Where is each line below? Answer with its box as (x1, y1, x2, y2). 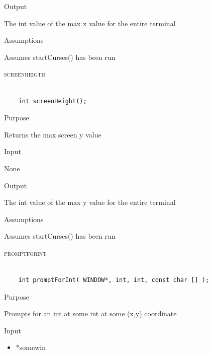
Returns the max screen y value (4, 129, 101, 139)
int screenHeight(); (18, 97, 87, 105)
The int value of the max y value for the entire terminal (4, 197, 176, 207)
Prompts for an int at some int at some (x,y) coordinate (4, 308, 177, 319)
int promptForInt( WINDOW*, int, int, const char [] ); (18, 276, 209, 284)
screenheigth (4, 68, 45, 79)
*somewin (16, 342, 46, 352)
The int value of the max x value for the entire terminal (4, 18, 176, 28)
